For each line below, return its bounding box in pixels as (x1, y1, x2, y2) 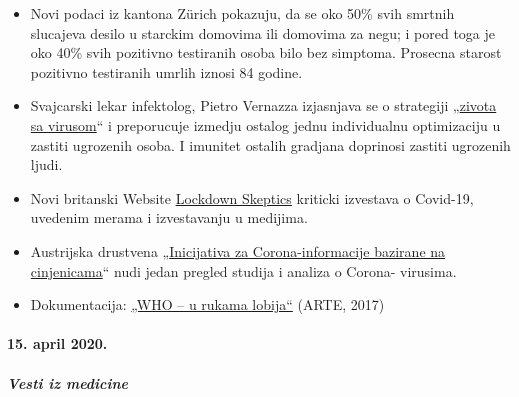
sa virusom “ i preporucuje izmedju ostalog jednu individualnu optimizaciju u (30, 114, 501, 135)
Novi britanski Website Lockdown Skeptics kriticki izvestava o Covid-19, (30, 187, 474, 208)
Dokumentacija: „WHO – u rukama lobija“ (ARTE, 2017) (30, 294, 385, 315)
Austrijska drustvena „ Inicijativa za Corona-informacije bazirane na (30, 240, 446, 261)
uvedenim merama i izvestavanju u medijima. (30, 207, 308, 228)
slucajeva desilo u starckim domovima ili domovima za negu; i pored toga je (30, 22, 496, 43)
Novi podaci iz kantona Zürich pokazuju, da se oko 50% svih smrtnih (30, 3, 455, 23)
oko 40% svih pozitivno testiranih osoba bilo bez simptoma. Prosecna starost (30, 42, 502, 63)
